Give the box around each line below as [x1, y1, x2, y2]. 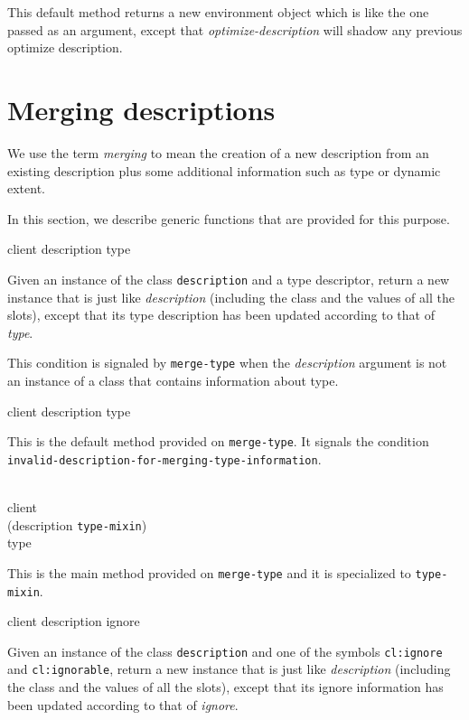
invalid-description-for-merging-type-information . [7, 449, 322, 468]
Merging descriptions [7, 90, 276, 127]
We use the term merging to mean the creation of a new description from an [7, 143, 429, 162]
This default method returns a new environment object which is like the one [7, 3, 429, 21]
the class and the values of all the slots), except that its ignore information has [7, 678, 444, 697]
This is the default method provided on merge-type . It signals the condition [7, 432, 429, 451]
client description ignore [7, 612, 140, 631]
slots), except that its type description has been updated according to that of [7, 305, 435, 324]
